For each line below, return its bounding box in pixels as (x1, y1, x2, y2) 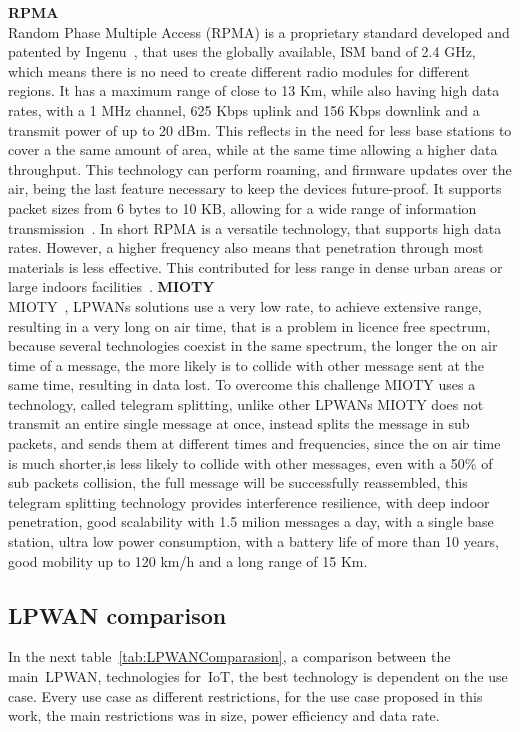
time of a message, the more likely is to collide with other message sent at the (8, 354, 485, 375)
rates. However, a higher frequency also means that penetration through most (8, 237, 484, 258)
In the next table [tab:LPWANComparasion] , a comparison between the (8, 646, 451, 667)
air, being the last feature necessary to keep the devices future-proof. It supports (8, 178, 502, 199)
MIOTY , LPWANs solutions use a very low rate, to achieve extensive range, (8, 295, 482, 316)
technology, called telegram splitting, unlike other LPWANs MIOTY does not (8, 393, 484, 414)
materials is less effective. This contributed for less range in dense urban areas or (8, 256, 503, 277)
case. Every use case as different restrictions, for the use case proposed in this (8, 685, 483, 706)
